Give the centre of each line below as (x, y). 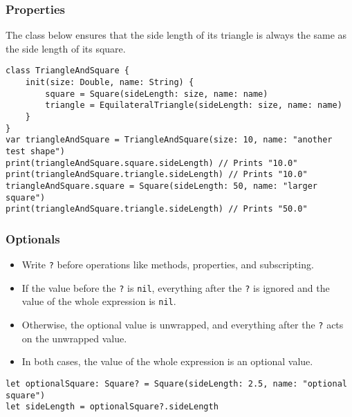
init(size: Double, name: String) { (110, 83)
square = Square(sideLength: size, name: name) (157, 94)
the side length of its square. (66, 48)
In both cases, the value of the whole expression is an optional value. (167, 361)
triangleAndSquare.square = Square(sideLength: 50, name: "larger (162, 186)
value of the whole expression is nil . (99, 301)
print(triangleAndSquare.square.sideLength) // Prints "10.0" (152, 163)
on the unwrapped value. (74, 338)
